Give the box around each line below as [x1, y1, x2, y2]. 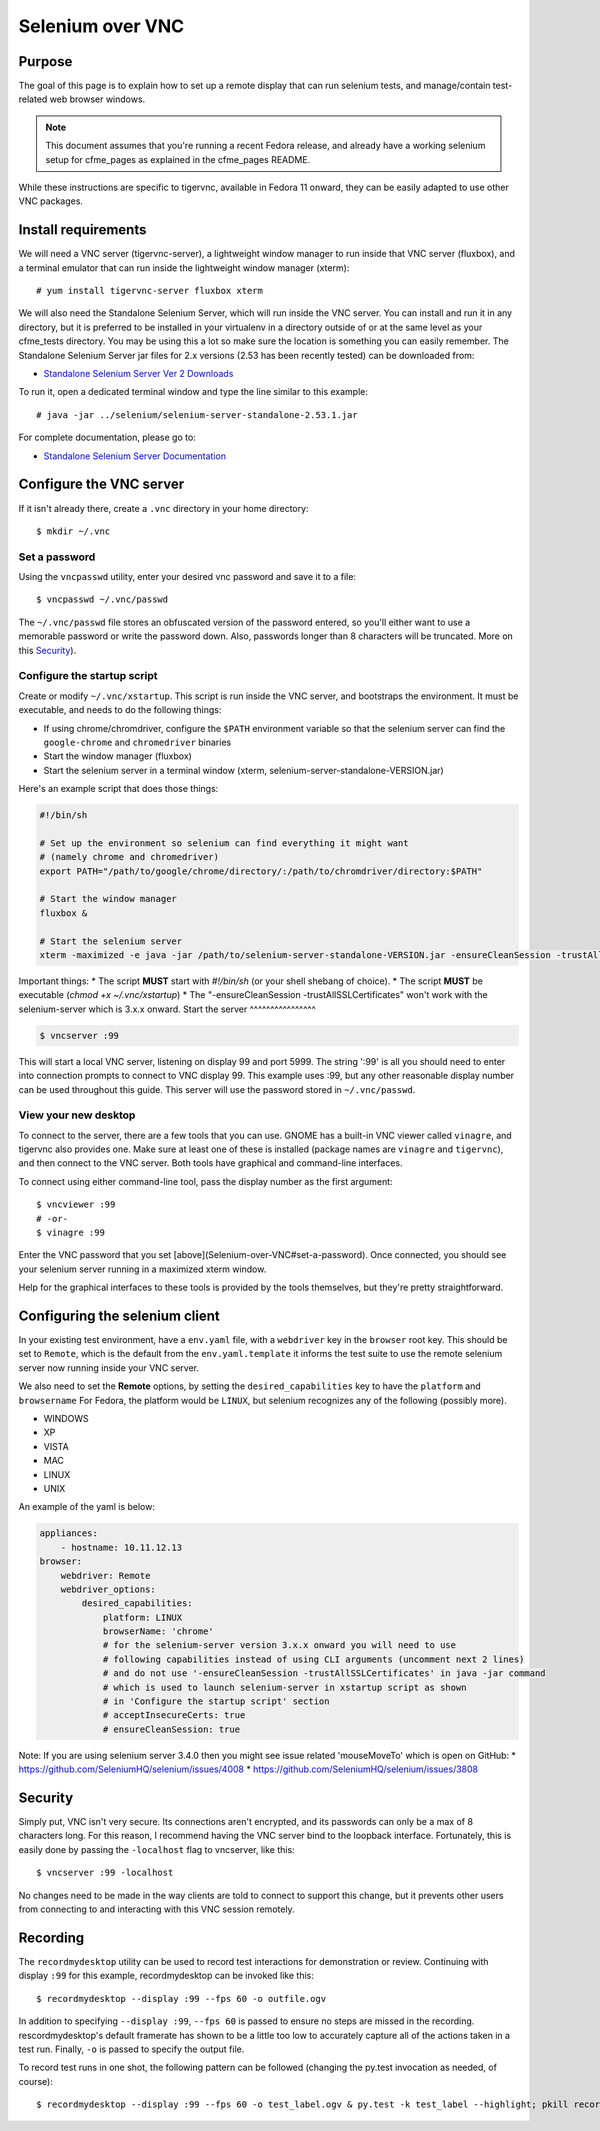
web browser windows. [49, 93, 146, 105]
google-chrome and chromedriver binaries [43, 736, 232, 748]
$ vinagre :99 [36, 1226, 105, 1238]
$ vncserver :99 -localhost [36, 1867, 174, 1879]
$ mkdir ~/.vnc [36, 525, 111, 537]
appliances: [39, 1528, 99, 1539]
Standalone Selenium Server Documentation [43, 450, 227, 462]
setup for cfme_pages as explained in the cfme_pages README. [45, 153, 311, 165]
